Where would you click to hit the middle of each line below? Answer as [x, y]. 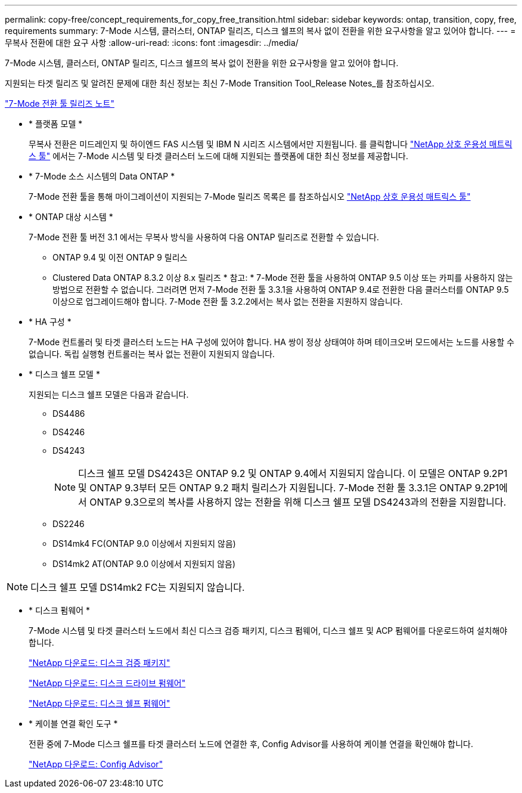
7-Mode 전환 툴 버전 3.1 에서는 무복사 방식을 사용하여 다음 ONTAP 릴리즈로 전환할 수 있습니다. [204, 237]
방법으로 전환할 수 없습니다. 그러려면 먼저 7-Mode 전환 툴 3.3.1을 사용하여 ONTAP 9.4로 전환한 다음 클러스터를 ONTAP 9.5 [281, 289]
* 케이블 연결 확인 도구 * [73, 724]
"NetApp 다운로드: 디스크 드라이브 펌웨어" [107, 683]
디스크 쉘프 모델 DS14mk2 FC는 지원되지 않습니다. [138, 587]
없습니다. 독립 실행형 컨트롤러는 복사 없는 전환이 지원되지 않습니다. [152, 354]
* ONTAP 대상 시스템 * [71, 217]
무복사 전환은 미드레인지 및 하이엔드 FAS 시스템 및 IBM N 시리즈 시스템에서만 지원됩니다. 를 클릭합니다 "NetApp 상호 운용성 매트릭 [271, 144]
